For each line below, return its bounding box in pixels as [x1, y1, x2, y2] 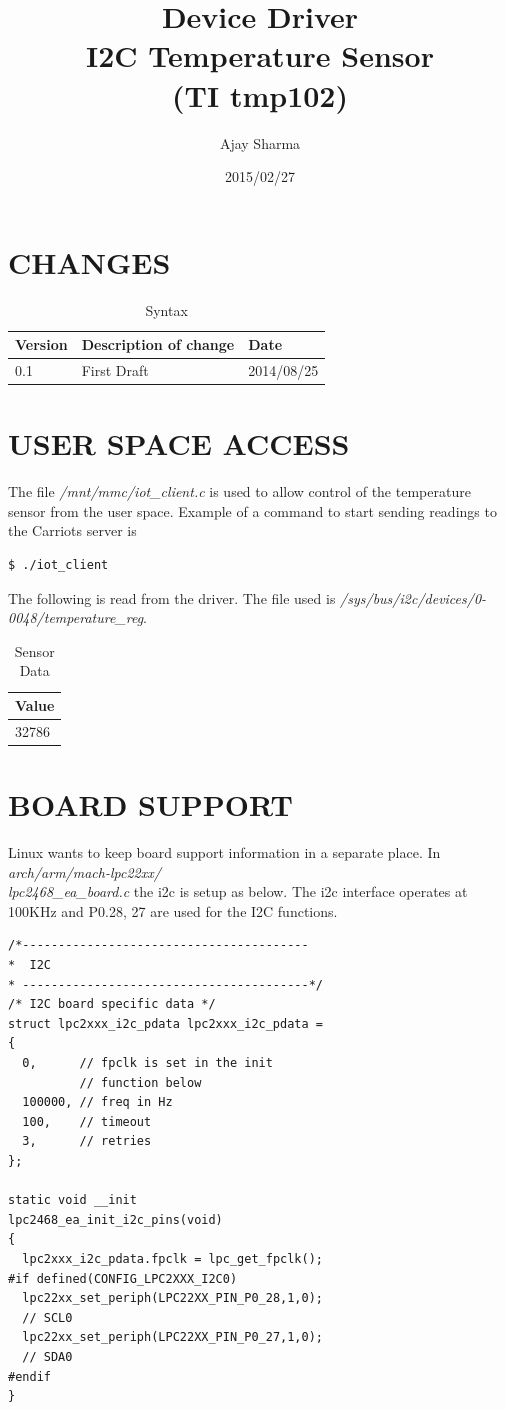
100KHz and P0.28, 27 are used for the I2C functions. [8, 900, 338, 921]
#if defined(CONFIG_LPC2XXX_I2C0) [8, 1271, 238, 1286]
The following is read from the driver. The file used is [8, 587, 336, 608]
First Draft [81, 360, 149, 381]
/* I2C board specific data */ [8, 997, 216, 1012]
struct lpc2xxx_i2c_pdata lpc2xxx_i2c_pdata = [8, 1016, 323, 1031]
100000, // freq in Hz [22, 1095, 173, 1110]
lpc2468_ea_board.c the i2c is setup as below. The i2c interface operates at [8, 881, 468, 902]
